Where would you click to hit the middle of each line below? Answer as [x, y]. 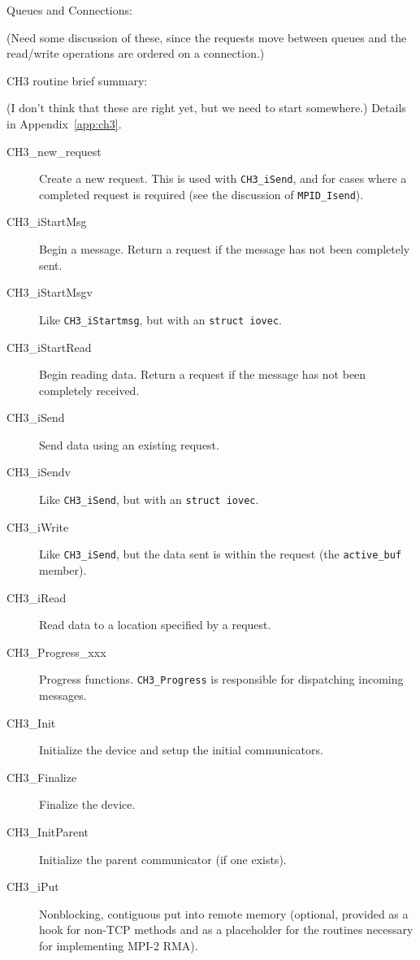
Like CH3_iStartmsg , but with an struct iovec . [160, 319]
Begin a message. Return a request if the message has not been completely [225, 249]
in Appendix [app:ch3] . [64, 123]
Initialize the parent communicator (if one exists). [163, 859]
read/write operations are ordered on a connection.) [136, 53]
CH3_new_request [54, 151]
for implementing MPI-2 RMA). [119, 945]
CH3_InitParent [48, 831]
